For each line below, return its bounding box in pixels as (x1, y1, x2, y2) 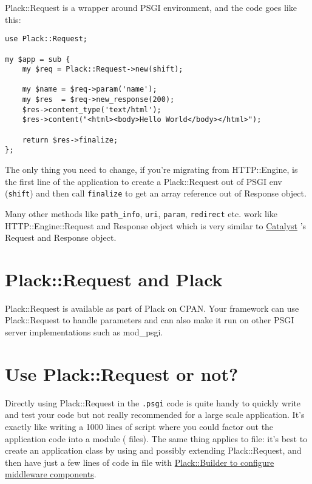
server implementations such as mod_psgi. (5, 326, 163, 338)
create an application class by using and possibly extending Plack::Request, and (5, 444, 302, 457)
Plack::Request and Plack (5, 266, 223, 291)
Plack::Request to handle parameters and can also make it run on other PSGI (5, 314, 294, 326)
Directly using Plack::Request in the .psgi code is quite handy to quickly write (5, 396, 301, 409)
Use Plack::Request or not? (5, 361, 239, 386)
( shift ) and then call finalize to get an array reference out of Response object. (5, 187, 307, 200)
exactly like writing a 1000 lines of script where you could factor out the (5, 420, 274, 433)
